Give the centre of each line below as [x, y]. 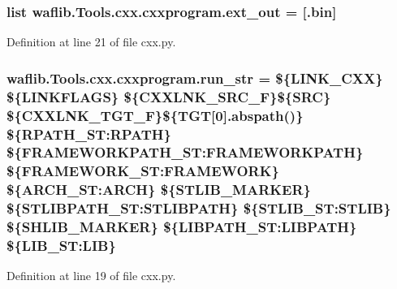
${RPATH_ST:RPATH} [89, 134]
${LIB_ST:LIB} [61, 246]
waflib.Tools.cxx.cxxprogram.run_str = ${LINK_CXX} [195, 78]
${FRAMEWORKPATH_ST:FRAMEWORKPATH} [185, 152]
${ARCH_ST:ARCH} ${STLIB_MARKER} [159, 190]
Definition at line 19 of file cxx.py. [91, 276]
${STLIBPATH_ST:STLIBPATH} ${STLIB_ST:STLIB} [199, 208]
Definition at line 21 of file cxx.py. [91, 42]
